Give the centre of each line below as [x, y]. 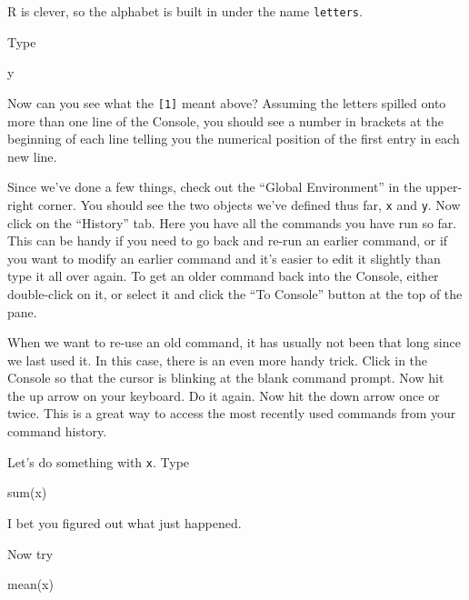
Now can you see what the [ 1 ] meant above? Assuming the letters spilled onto [227, 102]
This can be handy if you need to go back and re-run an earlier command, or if [228, 240]
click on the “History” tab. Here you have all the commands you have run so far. [232, 222]
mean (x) [30, 584]
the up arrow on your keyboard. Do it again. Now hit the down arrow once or [224, 395]
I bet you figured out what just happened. [125, 522]
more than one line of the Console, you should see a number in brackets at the [225, 120]
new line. [32, 156]
